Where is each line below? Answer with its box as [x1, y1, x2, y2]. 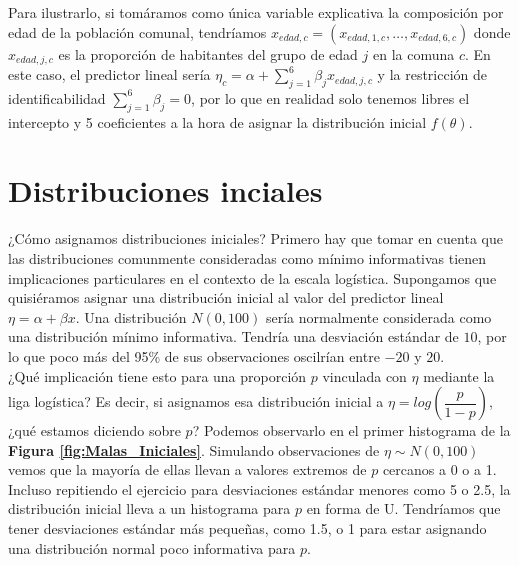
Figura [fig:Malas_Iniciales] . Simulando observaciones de [8, 439, 380, 460]
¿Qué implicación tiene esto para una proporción [8, 365, 307, 386]
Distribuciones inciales [8, 170, 323, 211]
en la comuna [372, 43, 455, 64]
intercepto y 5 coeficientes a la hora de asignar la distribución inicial [8, 111, 427, 132]
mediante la [423, 365, 495, 386]
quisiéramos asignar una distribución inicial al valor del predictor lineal [8, 287, 444, 308]
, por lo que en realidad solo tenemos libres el [191, 87, 470, 108]
